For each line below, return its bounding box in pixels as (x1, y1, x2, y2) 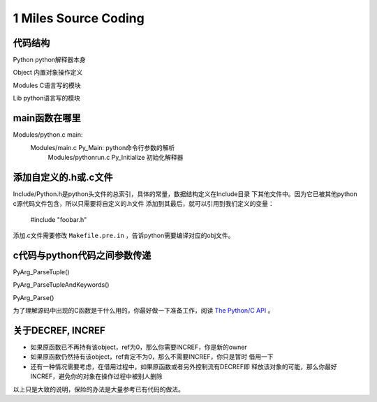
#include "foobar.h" (30, 215, 87, 223)
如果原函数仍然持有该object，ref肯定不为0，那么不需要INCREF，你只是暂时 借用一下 (30, 352, 274, 361)
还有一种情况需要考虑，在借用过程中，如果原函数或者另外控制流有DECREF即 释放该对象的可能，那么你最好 (30, 362, 338, 371)
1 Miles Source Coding (13, 10, 145, 26)
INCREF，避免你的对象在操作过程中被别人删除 (30, 372, 163, 380)
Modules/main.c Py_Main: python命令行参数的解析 (30, 143, 175, 151)
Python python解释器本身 (13, 56, 87, 64)
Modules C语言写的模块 (13, 81, 81, 89)
